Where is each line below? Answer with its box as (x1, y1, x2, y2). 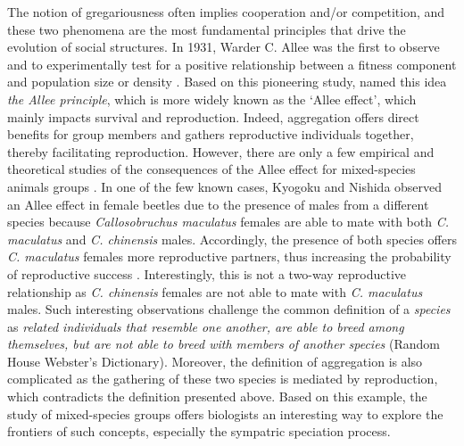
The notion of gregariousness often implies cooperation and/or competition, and (7, 3, 445, 21)
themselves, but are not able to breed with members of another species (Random (7, 334, 440, 353)
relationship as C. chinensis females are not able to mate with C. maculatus (7, 282, 423, 301)
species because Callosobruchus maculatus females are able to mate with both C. (7, 212, 449, 231)
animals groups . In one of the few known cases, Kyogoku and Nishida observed (7, 177, 443, 195)
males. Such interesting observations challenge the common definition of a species (7, 300, 451, 318)
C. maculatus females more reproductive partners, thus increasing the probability (7, 247, 452, 266)
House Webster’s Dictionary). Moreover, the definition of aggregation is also (7, 351, 423, 370)
